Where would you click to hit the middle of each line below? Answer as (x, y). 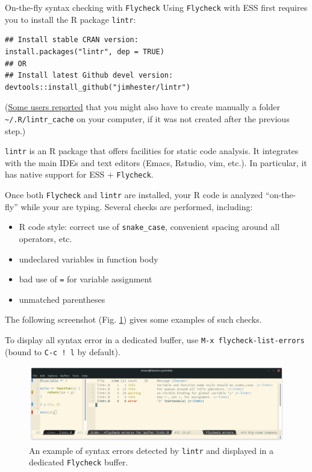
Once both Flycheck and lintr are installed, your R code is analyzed (134, 195)
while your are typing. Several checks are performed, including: (137, 206)
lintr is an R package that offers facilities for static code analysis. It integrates (152, 151)
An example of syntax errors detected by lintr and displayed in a (151, 450)
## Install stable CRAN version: (72, 40)
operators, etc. (45, 238)
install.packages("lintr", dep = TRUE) (85, 51)
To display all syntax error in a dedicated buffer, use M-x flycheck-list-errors (155, 339)
